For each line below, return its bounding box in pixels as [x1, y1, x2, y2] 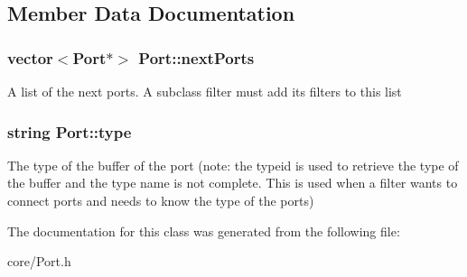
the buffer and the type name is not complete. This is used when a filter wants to [7, 173, 458, 192]
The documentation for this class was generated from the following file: [7, 221, 400, 240]
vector [7, 46, 53, 69]
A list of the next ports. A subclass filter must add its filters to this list [7, 82, 402, 100]
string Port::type [7, 120, 132, 143]
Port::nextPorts [138, 46, 255, 69]
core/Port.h [7, 252, 71, 271]
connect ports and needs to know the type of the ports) [7, 191, 314, 209]
